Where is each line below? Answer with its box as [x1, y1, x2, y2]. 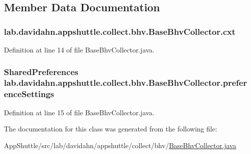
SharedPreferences [4, 65, 78, 77]
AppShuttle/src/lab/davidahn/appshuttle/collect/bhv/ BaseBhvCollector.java [4, 140, 236, 150]
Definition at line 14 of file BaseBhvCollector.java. [4, 45, 154, 54]
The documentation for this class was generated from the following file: [4, 124, 217, 134]
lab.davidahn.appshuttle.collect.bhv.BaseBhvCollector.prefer [4, 77, 247, 89]
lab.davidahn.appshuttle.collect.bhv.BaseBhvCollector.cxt [4, 25, 236, 37]
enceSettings [4, 88, 54, 100]
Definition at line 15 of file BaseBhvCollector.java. [4, 107, 154, 117]
